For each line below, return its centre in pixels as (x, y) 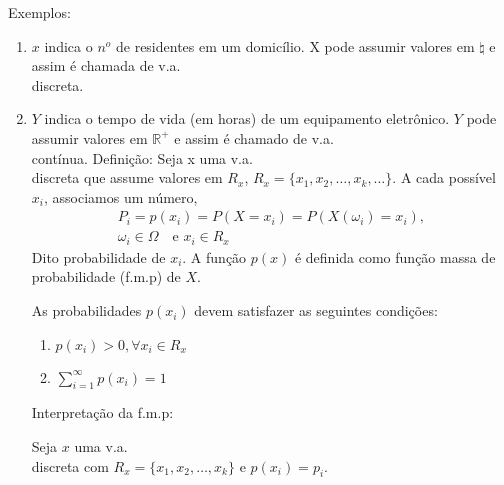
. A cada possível (444, 177)
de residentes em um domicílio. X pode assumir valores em (295, 45)
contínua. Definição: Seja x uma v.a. (142, 157)
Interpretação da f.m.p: (102, 412)
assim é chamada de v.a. (106, 65)
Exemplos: (39, 12)
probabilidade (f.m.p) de (106, 276)
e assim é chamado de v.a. (254, 137)
